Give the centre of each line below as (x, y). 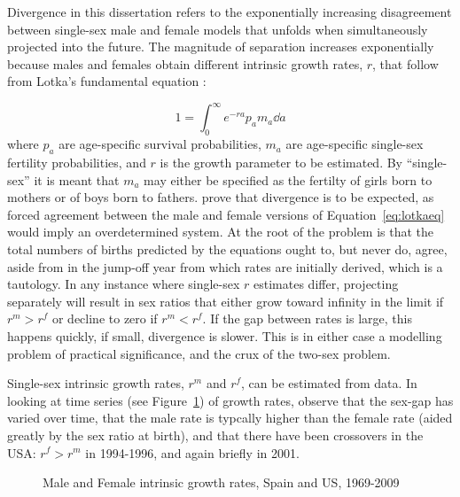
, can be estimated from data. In (329, 383)
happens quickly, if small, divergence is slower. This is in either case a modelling (225, 336)
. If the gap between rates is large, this (307, 318)
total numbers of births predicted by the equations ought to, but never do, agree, (227, 249)
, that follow (405, 63)
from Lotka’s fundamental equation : (107, 81)
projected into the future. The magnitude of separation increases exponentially (221, 47)
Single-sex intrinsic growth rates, (96, 383)
